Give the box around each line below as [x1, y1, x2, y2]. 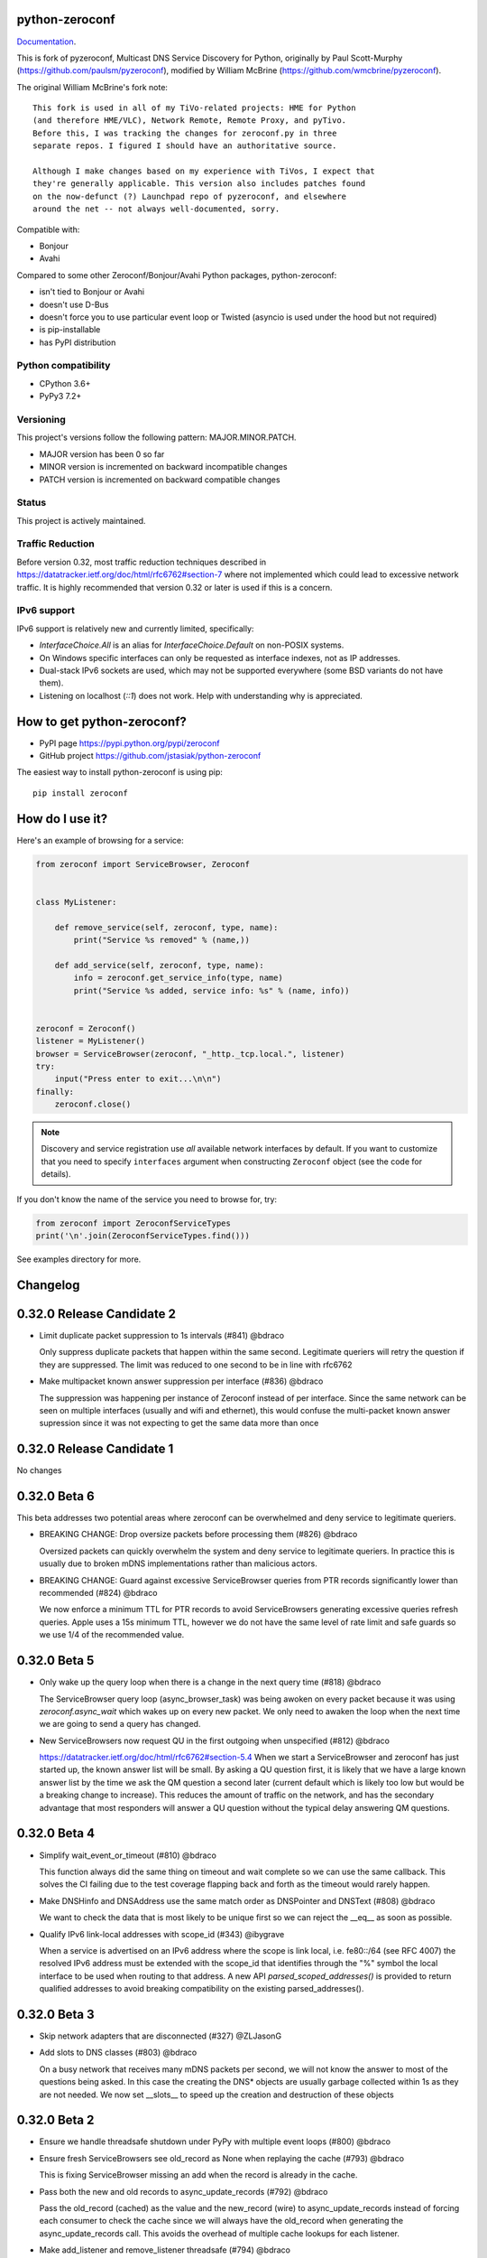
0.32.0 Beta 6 [16, 1488, 95, 1504]
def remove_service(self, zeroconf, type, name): [54, 922, 279, 932]
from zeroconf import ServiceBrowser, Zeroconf [35, 859, 250, 869]
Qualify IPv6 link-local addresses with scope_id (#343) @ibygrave [39, 1928, 285, 1939]
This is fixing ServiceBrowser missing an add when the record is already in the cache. [39, 2169, 358, 2180]
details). [41, 1169, 71, 1180]
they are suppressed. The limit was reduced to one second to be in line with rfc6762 [39, 1359, 353, 1370]
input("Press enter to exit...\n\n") [54, 1074, 222, 1084]
